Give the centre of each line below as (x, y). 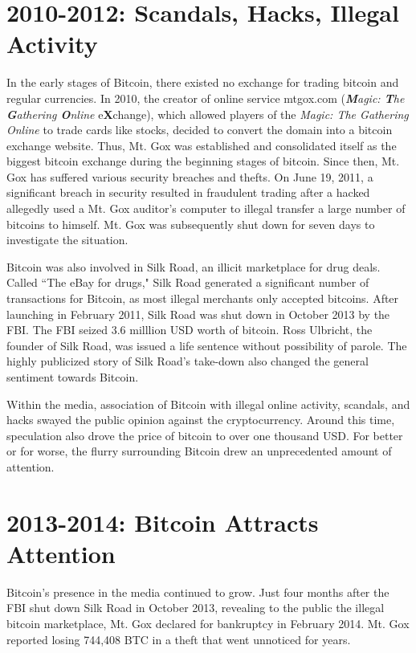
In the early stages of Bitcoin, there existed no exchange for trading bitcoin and (203, 82)
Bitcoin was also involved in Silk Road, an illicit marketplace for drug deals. (194, 266)
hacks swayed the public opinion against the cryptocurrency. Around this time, (201, 420)
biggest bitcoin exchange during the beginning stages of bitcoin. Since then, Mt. (203, 161)
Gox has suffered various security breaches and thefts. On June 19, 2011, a (190, 176)
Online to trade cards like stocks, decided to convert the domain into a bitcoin (200, 130)
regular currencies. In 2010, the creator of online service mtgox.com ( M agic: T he (206, 98)
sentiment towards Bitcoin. (73, 377)
